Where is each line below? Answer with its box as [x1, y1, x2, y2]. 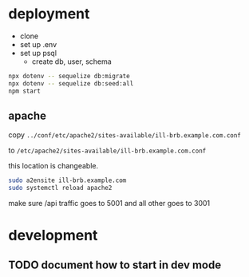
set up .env [19, 39, 57, 49]
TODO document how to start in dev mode [8, 258, 222, 271]
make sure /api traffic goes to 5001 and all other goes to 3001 [8, 199, 211, 208]
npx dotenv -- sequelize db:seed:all [8, 79, 134, 88]
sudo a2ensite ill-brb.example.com [8, 176, 127, 184]
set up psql [19, 48, 57, 57]
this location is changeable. [8, 161, 98, 171]
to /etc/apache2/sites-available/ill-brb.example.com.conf [8, 145, 207, 156]
